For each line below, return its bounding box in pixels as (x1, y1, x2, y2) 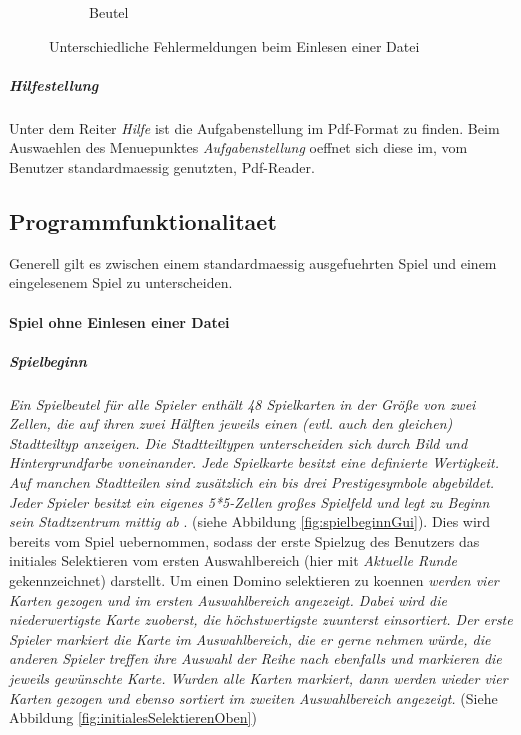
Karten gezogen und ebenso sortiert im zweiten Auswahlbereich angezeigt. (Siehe (9, 687, 498, 708)
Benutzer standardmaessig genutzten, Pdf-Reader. (9, 156, 315, 177)
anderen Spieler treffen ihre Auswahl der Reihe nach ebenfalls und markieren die (9, 648, 502, 669)
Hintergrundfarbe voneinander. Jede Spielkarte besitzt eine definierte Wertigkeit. (9, 452, 499, 473)
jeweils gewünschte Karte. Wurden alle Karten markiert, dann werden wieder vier (9, 667, 508, 688)
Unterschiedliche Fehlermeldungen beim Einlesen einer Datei (49, 35, 420, 56)
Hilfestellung (9, 74, 99, 95)
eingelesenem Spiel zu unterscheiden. (9, 272, 233, 293)
